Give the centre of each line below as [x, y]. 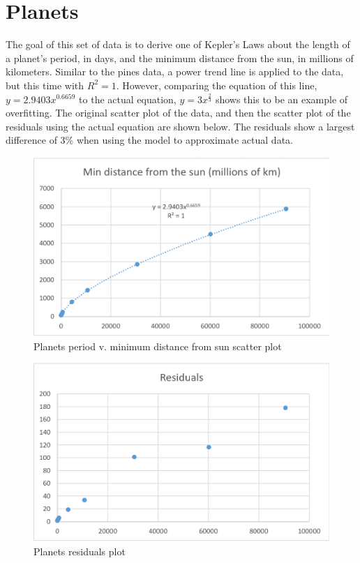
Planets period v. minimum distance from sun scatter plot [158, 346]
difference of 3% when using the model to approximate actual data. [149, 140]
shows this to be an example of [282, 99]
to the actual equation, [128, 99]
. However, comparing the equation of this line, [217, 85]
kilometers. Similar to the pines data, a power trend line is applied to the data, [175, 72]
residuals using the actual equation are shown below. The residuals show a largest [180, 126]
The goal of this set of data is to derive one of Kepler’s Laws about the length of [178, 44]
